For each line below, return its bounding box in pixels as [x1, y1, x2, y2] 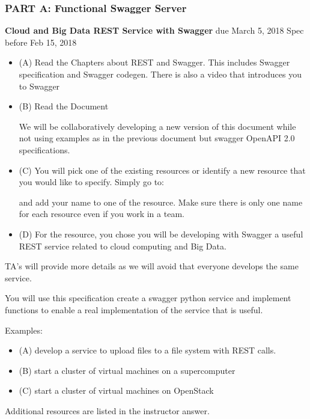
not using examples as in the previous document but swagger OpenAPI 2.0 [19, 132, 295, 144]
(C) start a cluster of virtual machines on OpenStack [19, 384, 214, 397]
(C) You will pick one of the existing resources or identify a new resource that [19, 164, 306, 176]
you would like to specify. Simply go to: [19, 176, 165, 188]
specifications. [19, 143, 70, 156]
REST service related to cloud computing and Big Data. [19, 239, 226, 252]
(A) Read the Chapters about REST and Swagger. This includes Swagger [19, 56, 290, 69]
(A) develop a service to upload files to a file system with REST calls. [19, 344, 276, 356]
